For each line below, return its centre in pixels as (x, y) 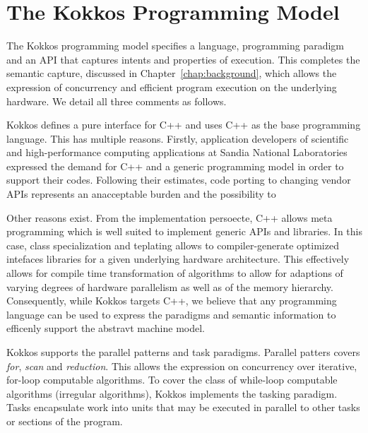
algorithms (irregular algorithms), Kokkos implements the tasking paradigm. (172, 393)
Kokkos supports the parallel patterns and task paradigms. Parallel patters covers (183, 352)
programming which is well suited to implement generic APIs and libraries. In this (184, 231)
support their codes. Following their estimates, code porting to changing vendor (179, 180)
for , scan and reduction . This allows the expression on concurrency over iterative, (182, 366)
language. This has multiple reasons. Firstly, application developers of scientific (178, 138)
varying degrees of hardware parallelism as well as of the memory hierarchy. (170, 286)
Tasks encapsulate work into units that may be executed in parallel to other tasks (183, 407)
